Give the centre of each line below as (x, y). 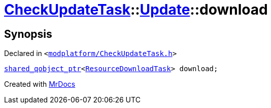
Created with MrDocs (40, 84)
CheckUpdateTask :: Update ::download (136, 10)
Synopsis (28, 34)
